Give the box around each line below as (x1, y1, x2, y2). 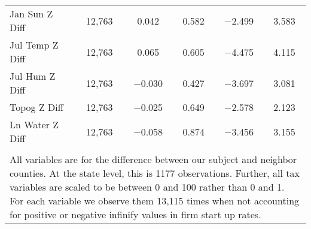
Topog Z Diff (10, 100, 64, 114)
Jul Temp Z (10, 38, 59, 52)
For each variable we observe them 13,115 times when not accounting (10, 194, 300, 207)
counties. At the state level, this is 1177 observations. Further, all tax (10, 166, 300, 180)
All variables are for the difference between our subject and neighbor (10, 152, 297, 166)
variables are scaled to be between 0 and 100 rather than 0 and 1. (10, 180, 285, 194)
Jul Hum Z (10, 69, 56, 83)
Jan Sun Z (10, 7, 53, 20)
